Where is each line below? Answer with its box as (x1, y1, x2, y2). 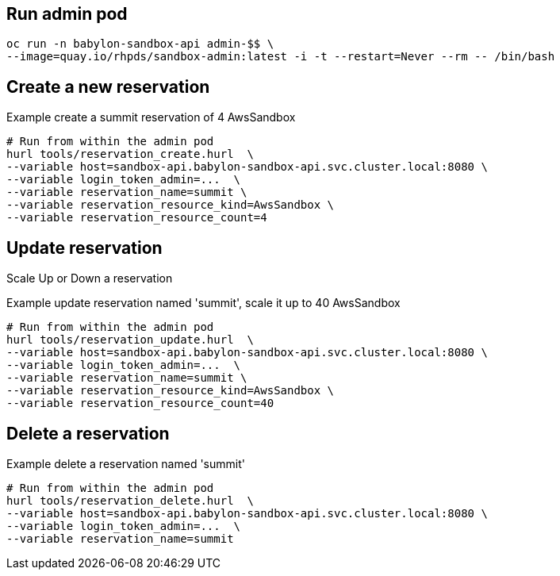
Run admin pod (6, 4, 128, 24)
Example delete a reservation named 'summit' (6, 456, 245, 470)
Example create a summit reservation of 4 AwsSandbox (6, 110, 296, 125)
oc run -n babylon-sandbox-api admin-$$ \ (6, 37, 274, 51)
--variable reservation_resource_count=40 (6, 397, 274, 410)
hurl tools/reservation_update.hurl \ (6, 333, 254, 347)
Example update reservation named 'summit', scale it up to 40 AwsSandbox (6, 296, 401, 310)
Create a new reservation (6, 76, 210, 97)
